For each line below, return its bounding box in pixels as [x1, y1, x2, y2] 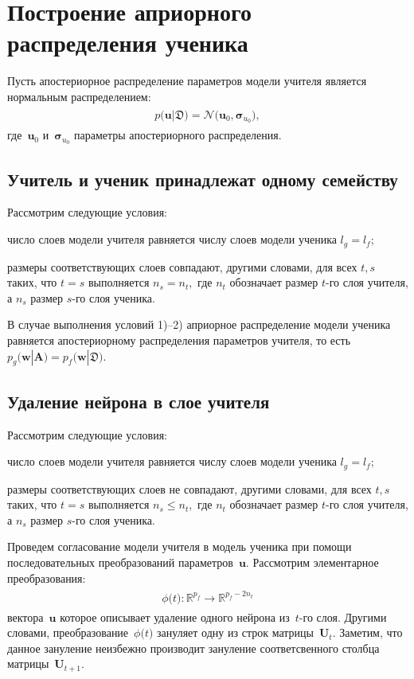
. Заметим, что [332, 624, 403, 641]
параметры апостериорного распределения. [74, 127, 282, 143]
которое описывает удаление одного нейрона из [60, 608, 290, 625]
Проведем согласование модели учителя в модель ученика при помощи [7, 538, 352, 555]
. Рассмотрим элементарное [245, 553, 379, 570]
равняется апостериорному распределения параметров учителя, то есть [7, 331, 351, 348]
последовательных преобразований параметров [7, 553, 233, 570]
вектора [7, 608, 44, 625]
